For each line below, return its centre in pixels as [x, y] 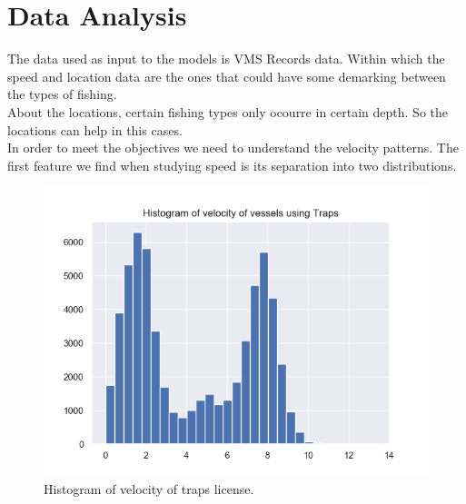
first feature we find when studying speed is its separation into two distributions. [232, 165]
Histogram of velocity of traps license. [149, 488]
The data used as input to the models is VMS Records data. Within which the [226, 59]
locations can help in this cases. [95, 129]
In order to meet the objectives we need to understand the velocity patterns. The [233, 148]
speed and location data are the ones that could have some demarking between [227, 76]
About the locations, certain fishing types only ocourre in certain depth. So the [228, 111]
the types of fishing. [62, 94]
